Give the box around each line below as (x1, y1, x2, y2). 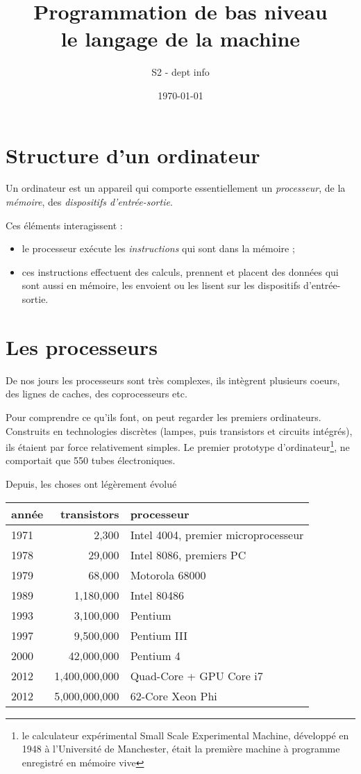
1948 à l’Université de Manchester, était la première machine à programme (22, 741, 340, 756)
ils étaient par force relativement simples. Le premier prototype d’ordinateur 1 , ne (6, 438, 350, 454)
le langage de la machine (60, 24, 301, 53)
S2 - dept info (151, 65, 210, 79)
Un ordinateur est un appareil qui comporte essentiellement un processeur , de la (6, 181, 346, 195)
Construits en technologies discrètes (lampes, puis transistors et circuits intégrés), (6, 423, 353, 438)
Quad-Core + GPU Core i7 (130, 667, 263, 684)
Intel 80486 (130, 586, 184, 603)
